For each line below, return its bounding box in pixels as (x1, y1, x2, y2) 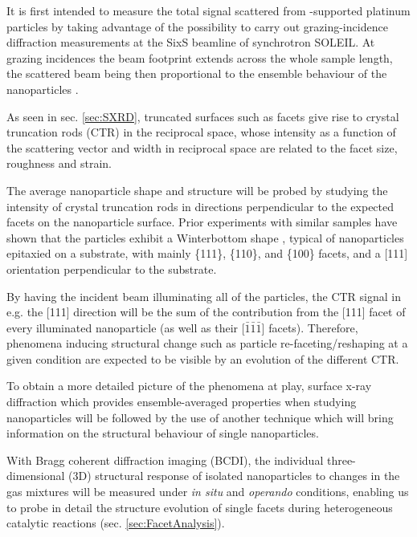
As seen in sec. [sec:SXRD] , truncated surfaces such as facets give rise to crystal (6, 108, 399, 124)
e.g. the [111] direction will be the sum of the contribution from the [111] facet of (6, 303, 406, 320)
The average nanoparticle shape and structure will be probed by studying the (6, 181, 388, 198)
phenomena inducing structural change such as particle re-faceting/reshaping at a (6, 335, 408, 352)
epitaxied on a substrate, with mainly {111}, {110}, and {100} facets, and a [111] (6, 245, 408, 262)
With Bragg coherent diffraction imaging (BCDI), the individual (6, 451, 324, 468)
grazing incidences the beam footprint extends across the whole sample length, (6, 49, 393, 66)
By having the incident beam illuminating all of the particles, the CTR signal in (6, 287, 401, 304)
